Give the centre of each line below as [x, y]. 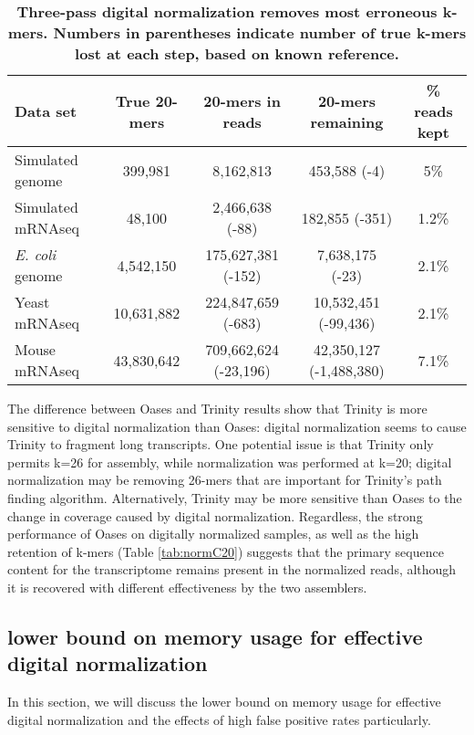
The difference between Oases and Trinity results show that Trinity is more [217, 408]
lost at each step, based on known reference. [237, 53]
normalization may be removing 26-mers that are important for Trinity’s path [225, 480]
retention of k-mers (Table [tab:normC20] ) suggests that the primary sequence [226, 551]
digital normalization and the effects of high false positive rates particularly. [219, 719]
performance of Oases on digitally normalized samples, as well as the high [213, 534]
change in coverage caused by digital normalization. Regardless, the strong [215, 515]
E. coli [36, 254]
